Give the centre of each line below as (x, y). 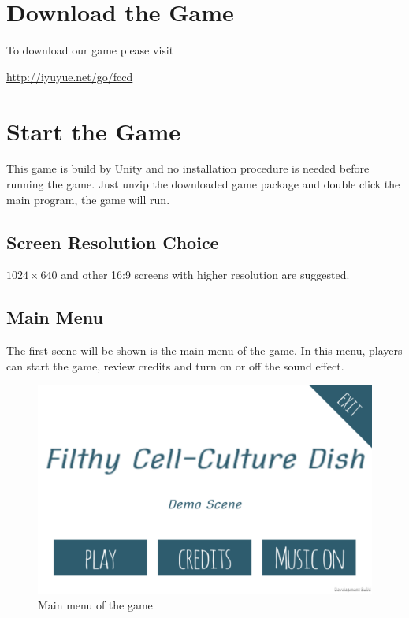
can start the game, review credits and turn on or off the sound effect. (175, 365)
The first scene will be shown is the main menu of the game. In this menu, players (204, 350)
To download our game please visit (90, 50)
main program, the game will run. (88, 199)
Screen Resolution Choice (113, 242)
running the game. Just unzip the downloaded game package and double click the (203, 184)
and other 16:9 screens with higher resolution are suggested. (205, 275)
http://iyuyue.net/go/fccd (70, 76)
